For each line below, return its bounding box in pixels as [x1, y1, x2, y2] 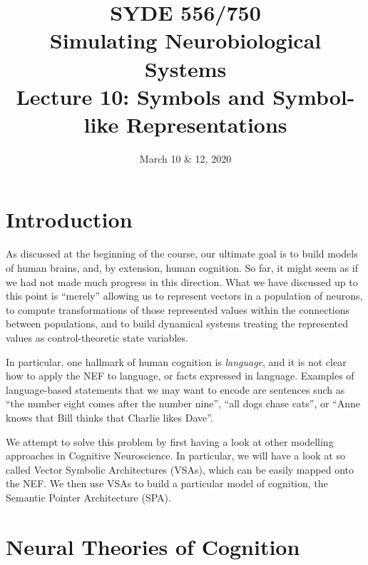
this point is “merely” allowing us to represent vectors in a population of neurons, [6, 288, 363, 303]
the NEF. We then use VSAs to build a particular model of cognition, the [6, 476, 328, 491]
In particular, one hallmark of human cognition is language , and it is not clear [6, 354, 347, 369]
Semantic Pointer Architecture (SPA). [6, 489, 171, 504]
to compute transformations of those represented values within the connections [6, 302, 350, 317]
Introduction [6, 205, 133, 234]
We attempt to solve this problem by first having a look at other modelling [6, 434, 334, 449]
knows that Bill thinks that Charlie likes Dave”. [6, 409, 213, 424]
